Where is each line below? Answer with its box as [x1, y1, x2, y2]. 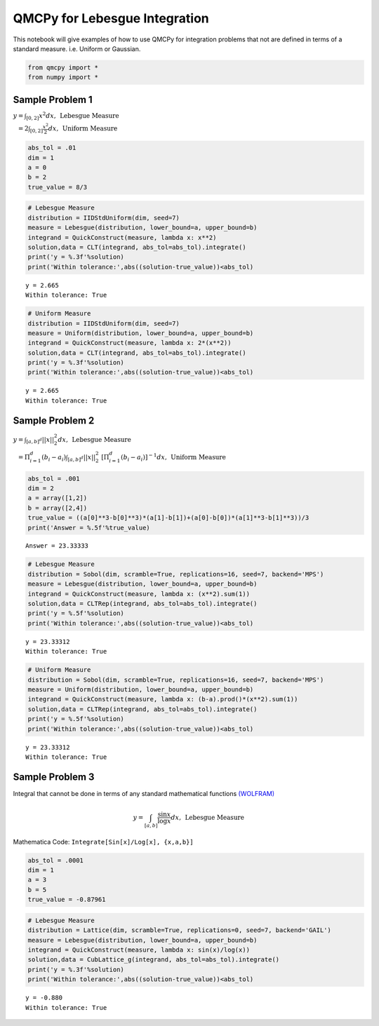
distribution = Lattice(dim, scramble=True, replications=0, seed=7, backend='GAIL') [27, 926, 331, 934]
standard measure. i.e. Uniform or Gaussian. [13, 44, 141, 53]
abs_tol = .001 [27, 474, 80, 482]
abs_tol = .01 [27, 144, 77, 152]
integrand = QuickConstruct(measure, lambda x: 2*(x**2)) [27, 339, 232, 347]
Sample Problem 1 [13, 93, 93, 105]
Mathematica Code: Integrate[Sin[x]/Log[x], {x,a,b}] [13, 837, 194, 846]
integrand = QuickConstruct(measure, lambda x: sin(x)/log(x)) [27, 946, 251, 954]
